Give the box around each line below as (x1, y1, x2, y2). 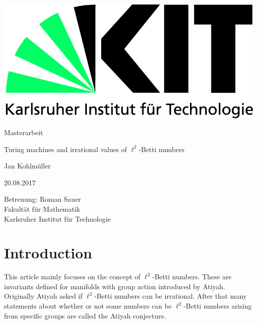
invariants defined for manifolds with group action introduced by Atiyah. (4, 281, 225, 291)
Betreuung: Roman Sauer (4, 194, 81, 204)
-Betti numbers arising (183, 301, 252, 311)
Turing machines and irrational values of (4, 144, 127, 154)
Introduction (4, 243, 92, 263)
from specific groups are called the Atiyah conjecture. (4, 310, 166, 321)
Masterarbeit (4, 127, 43, 137)
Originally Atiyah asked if (4, 291, 83, 301)
